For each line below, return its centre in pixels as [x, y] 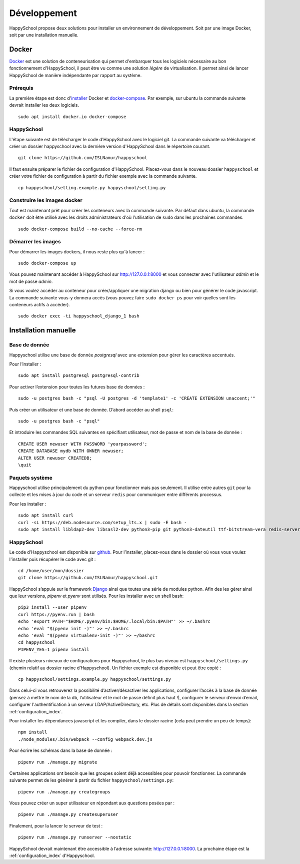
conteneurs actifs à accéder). [39, 305]
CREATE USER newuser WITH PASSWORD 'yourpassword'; [83, 444]
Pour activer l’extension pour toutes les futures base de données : [77, 387]
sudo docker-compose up [47, 263]
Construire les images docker [46, 200]
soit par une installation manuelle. [44, 35]
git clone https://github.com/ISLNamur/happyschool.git [88, 578]
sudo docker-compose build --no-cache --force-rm [80, 229]
